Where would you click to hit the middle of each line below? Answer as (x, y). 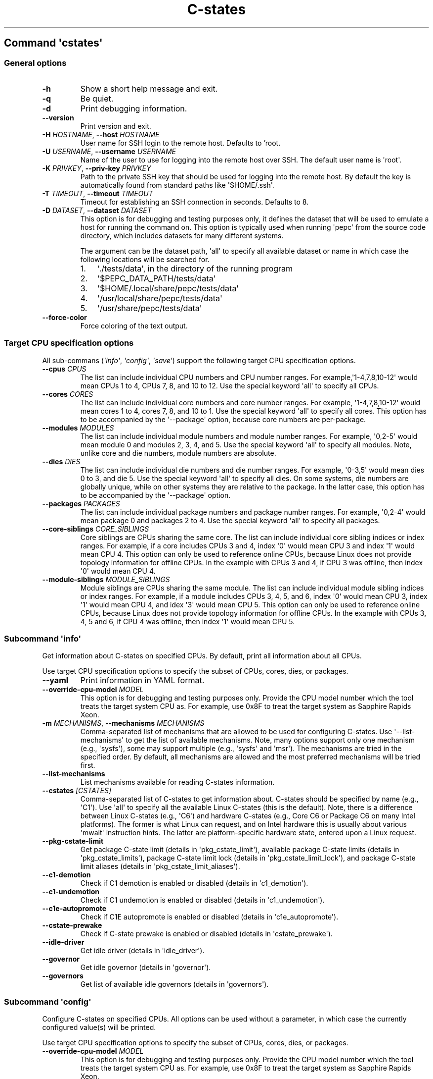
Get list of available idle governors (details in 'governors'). (174, 984)
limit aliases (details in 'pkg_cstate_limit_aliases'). (160, 866)
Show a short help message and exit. (149, 88)
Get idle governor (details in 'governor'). (146, 968)
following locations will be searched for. (145, 259)
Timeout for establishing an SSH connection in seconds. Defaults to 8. (195, 202)
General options (35, 63)
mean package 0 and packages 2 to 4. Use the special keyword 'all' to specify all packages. (230, 520)
